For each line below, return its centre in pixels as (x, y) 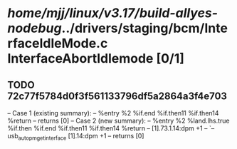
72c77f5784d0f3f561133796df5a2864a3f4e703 (117, 96)
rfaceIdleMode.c (58, 43)
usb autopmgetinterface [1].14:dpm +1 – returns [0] (76, 137)
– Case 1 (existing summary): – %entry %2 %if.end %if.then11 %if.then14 (113, 113)
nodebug (35, 28)
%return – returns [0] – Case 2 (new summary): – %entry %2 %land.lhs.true (118, 120)
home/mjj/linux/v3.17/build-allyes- (113, 13)
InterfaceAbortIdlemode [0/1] (96, 59)
